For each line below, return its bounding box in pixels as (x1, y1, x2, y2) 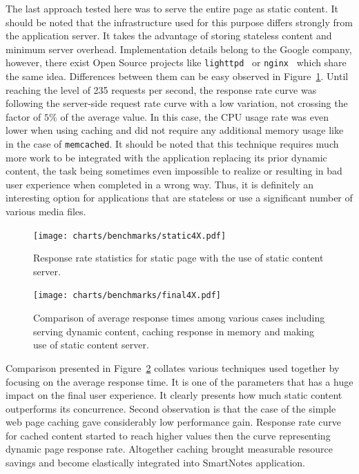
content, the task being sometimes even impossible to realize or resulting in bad (6, 164, 342, 178)
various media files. (6, 204, 86, 219)
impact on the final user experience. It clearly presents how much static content (6, 388, 342, 402)
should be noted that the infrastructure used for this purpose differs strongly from (6, 14, 353, 29)
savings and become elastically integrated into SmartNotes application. (6, 455, 305, 470)
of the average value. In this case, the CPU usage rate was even (60, 109, 329, 124)
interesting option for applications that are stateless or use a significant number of (6, 190, 353, 205)
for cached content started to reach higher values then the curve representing (6, 428, 331, 442)
